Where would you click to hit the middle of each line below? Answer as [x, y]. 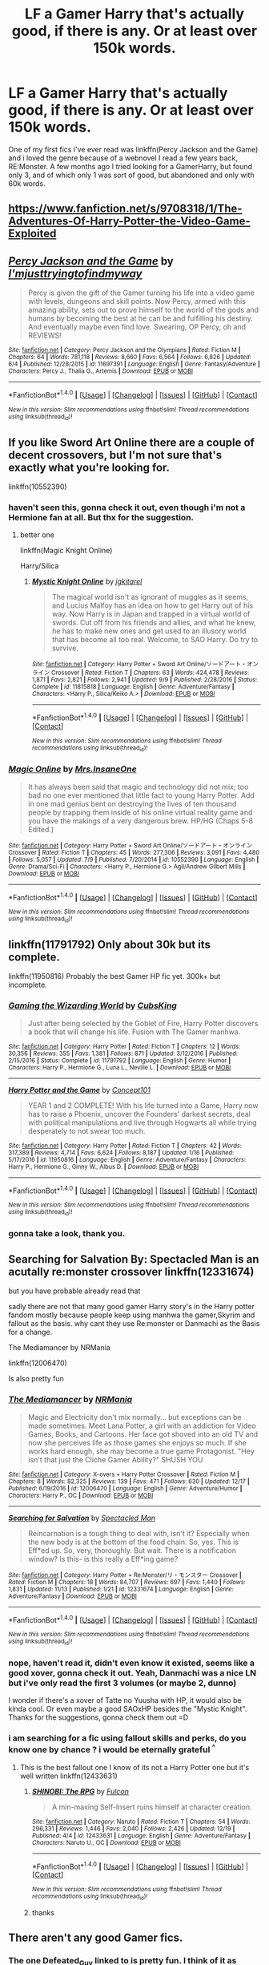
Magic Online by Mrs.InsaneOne [73, 769]
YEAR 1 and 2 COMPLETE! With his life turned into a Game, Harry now [143, 1105]
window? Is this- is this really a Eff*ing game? [103, 1559]
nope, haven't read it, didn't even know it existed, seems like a [131, 1663]
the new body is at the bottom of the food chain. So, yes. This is [133, 1542]
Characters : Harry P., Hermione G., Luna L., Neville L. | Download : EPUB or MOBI [120, 1067]
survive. [65, 648]
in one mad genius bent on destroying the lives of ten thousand [132, 803]
